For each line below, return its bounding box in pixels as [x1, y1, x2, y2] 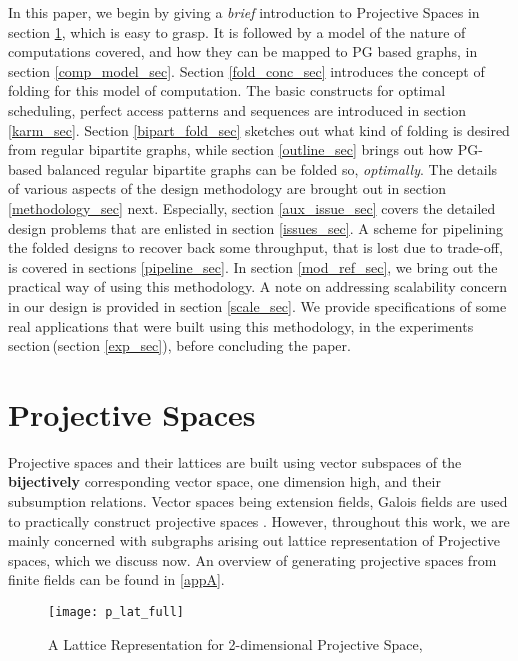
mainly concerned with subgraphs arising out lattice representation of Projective [8, 530, 500, 551]
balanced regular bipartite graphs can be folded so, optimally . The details [46, 158, 498, 179]
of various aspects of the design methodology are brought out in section [8, 178, 447, 199]
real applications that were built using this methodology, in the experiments [8, 315, 474, 336]
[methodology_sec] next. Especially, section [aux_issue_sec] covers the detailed [8, 197, 496, 218]
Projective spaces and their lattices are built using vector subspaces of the [8, 451, 462, 472]
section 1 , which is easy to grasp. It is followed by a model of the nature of [8, 21, 466, 42]
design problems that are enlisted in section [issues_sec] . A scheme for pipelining [8, 217, 504, 238]
